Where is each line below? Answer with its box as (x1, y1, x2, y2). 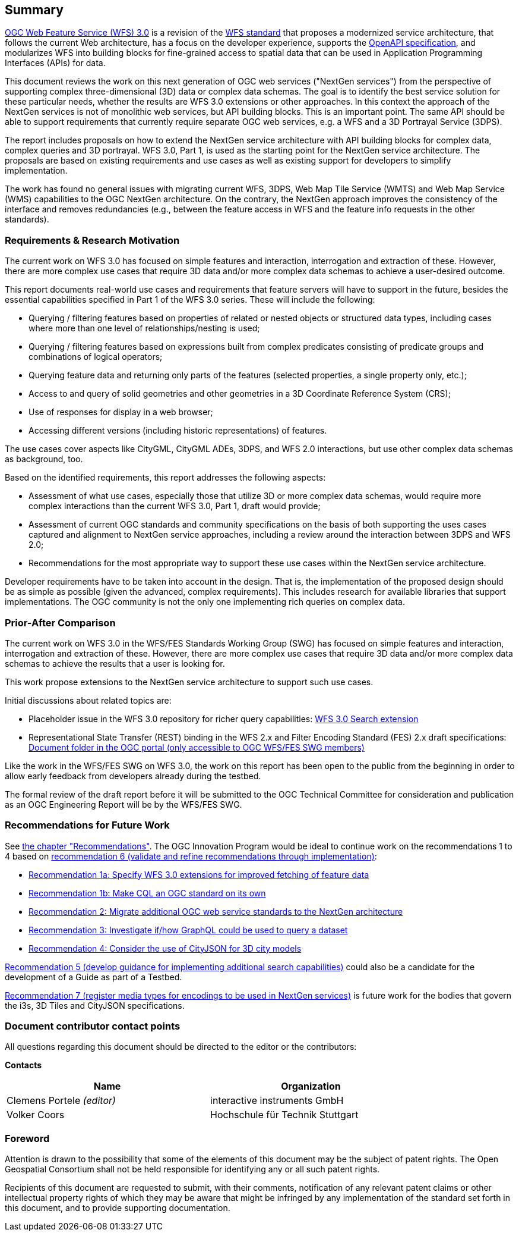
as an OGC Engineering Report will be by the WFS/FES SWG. (5, 799, 242, 810)
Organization (281, 1080, 341, 1093)
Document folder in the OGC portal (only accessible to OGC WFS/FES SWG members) (29, 742, 365, 752)
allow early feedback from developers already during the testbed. (5, 770, 261, 781)
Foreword (5, 1132, 50, 1144)
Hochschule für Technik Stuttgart (210, 1109, 359, 1121)
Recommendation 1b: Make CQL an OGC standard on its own (29, 887, 266, 898)
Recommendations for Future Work (5, 819, 170, 832)
